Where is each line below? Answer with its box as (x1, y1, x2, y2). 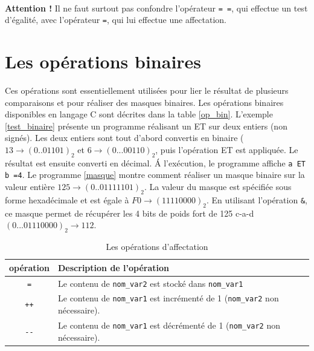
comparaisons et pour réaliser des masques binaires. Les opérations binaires (5, 96, 284, 108)
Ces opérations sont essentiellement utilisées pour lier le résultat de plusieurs (5, 84, 289, 97)
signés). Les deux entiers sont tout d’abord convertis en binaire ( (5, 131, 244, 144)
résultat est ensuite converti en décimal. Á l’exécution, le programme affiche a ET (5, 156, 306, 169)
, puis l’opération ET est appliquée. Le (155, 143, 298, 156)
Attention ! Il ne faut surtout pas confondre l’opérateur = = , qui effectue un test (5, 1, 308, 14)
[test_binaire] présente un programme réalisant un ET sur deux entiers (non (5, 119, 287, 132)
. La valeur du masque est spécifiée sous (144, 180, 292, 193)
